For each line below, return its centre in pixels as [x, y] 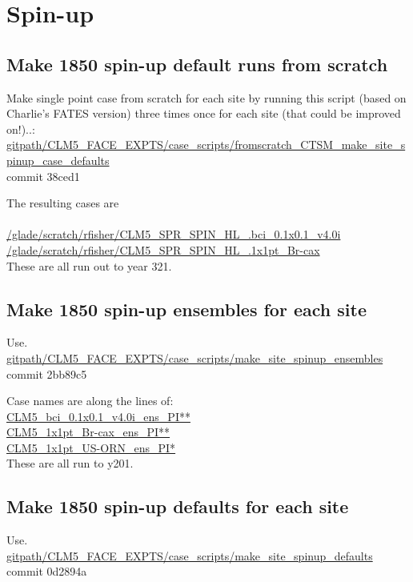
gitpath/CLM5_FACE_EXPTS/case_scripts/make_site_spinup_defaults [190, 555]
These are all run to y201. [70, 463]
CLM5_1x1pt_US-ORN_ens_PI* [91, 447]
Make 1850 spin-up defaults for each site [178, 506]
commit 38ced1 [43, 176]
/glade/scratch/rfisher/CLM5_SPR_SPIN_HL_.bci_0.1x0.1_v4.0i [174, 234]
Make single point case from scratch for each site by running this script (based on [206, 97]
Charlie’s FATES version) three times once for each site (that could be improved [204, 113]
